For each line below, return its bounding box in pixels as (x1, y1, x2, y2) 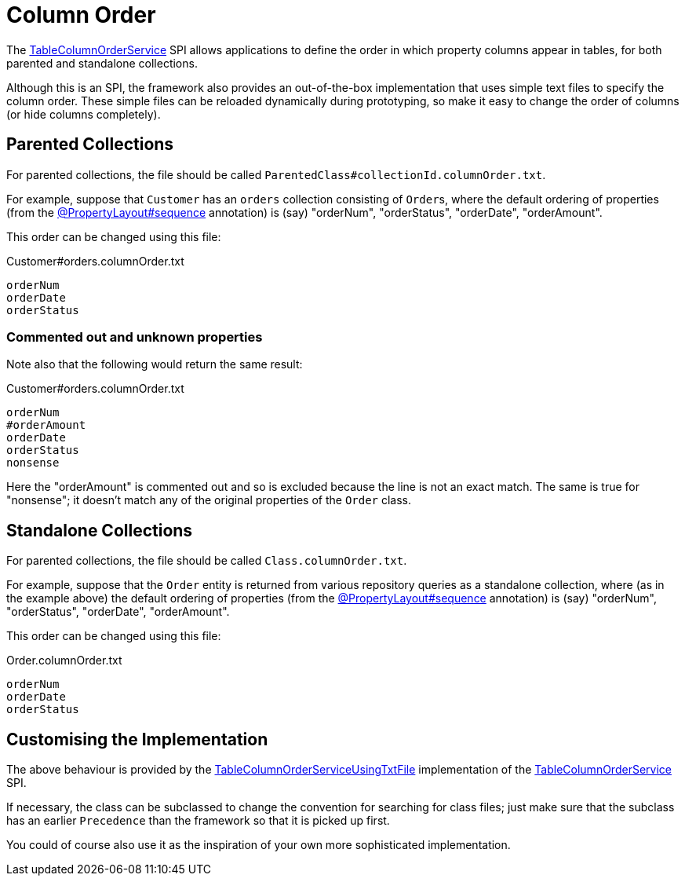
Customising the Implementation (6, 729, 268, 749)
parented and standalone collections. (6, 56, 198, 70)
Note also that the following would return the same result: (6, 357, 303, 371)
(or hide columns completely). (6, 107, 161, 121)
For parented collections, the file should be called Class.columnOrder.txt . (6, 554, 407, 568)
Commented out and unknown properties (6, 328, 263, 345)
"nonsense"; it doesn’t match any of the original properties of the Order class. (6, 493, 412, 507)
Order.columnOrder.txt (6, 653, 122, 668)
